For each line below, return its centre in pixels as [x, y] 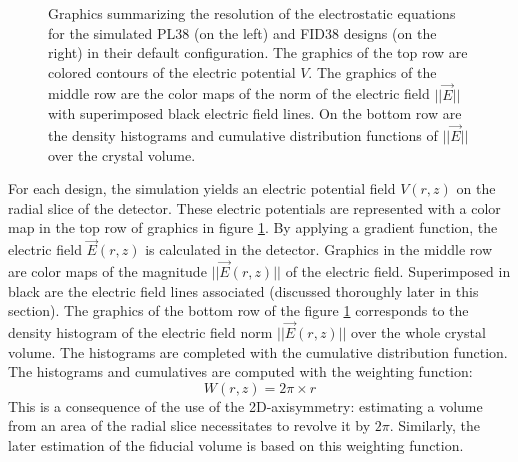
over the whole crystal [418, 332]
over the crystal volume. [122, 154]
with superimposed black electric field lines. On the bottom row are [255, 113]
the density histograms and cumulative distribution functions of [243, 135]
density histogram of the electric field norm [140, 332]
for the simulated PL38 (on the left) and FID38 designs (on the [242, 32]
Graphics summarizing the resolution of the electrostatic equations [252, 13]
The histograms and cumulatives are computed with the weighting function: [240, 371]
